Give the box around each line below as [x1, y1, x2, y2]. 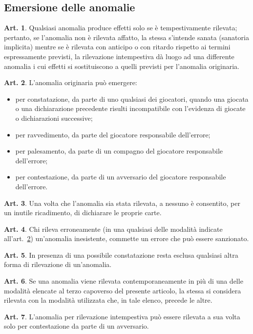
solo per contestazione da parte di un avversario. [4, 321, 149, 331]
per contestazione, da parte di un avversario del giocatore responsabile [15, 172, 226, 182]
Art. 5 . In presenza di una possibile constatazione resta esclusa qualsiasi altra [4, 249, 238, 260]
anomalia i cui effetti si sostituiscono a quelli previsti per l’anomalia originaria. [4, 61, 240, 71]
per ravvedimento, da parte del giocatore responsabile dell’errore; [15, 129, 211, 139]
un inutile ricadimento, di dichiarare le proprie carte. [4, 207, 162, 218]
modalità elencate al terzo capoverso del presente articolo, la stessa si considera [4, 285, 241, 295]
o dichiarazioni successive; [15, 112, 93, 123]
